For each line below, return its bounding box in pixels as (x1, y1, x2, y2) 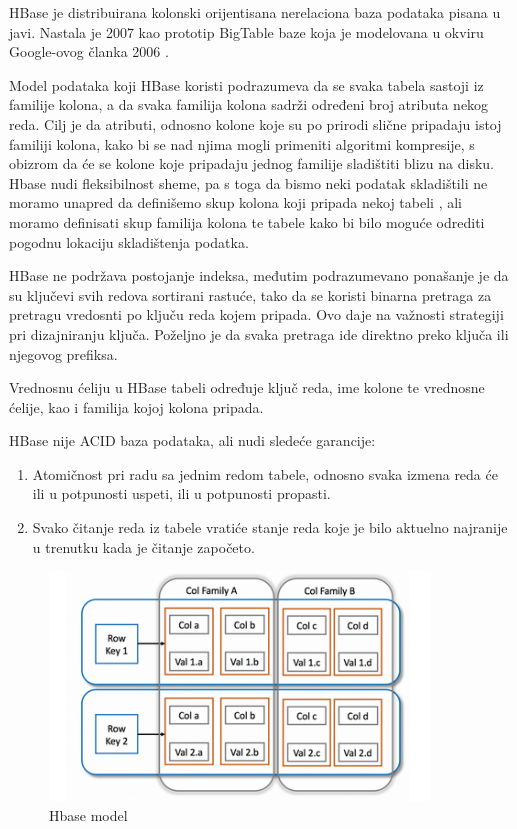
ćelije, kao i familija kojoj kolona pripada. (9, 396, 264, 417)
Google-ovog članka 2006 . (9, 41, 169, 62)
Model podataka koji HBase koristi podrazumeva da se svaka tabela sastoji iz (9, 74, 484, 95)
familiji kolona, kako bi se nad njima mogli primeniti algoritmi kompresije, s (9, 133, 475, 154)
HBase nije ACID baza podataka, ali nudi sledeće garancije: (9, 430, 376, 451)
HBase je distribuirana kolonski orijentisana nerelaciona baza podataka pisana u (9, 2, 501, 22)
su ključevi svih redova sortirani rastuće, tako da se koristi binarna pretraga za (9, 284, 492, 305)
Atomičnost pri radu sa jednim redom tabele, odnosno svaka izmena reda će (32, 463, 498, 484)
